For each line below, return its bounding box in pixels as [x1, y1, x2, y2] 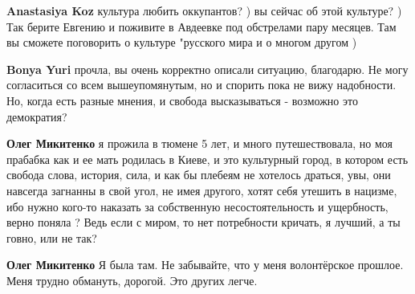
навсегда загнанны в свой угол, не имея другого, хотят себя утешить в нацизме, [6, 182, 397, 198]
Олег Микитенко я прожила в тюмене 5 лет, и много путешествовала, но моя [6, 135, 393, 152]
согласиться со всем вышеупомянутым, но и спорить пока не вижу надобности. [6, 76, 397, 93]
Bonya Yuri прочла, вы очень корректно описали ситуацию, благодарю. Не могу [6, 60, 409, 77]
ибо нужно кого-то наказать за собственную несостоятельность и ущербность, [6, 198, 389, 214]
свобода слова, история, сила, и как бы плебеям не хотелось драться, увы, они [6, 166, 391, 183]
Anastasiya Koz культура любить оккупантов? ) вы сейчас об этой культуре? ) [6, 2, 402, 18]
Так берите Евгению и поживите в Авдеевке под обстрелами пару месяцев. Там [6, 18, 397, 35]
